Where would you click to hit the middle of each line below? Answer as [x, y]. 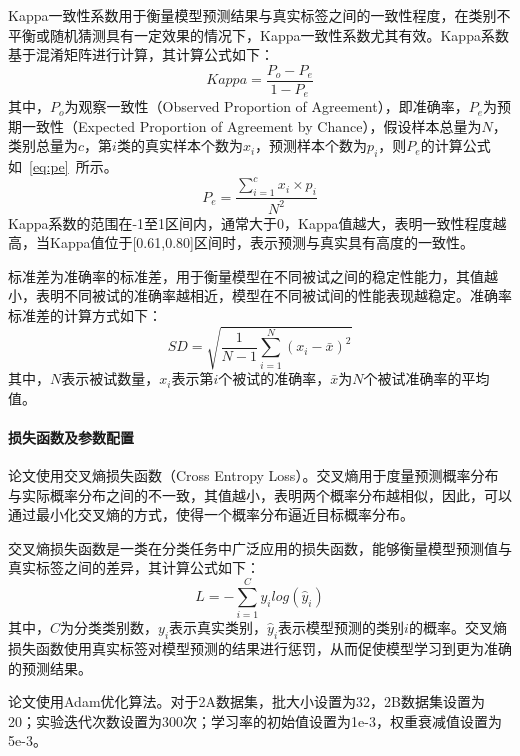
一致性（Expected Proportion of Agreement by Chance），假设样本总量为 [251, 125]
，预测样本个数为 [311, 145]
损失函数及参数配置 [71, 436]
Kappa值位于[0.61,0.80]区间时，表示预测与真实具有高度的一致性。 [261, 242]
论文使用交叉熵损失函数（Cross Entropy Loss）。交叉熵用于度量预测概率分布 [253, 475]
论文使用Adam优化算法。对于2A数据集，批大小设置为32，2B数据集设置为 [246, 701]
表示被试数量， [110, 378]
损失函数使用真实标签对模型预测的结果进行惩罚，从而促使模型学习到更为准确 [260, 647]
